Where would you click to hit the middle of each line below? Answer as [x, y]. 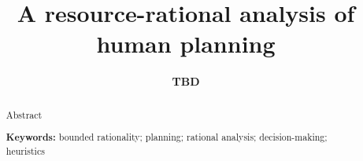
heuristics [25, 150]
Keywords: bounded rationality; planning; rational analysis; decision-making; [167, 137]
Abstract [24, 114]
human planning [186, 44]
